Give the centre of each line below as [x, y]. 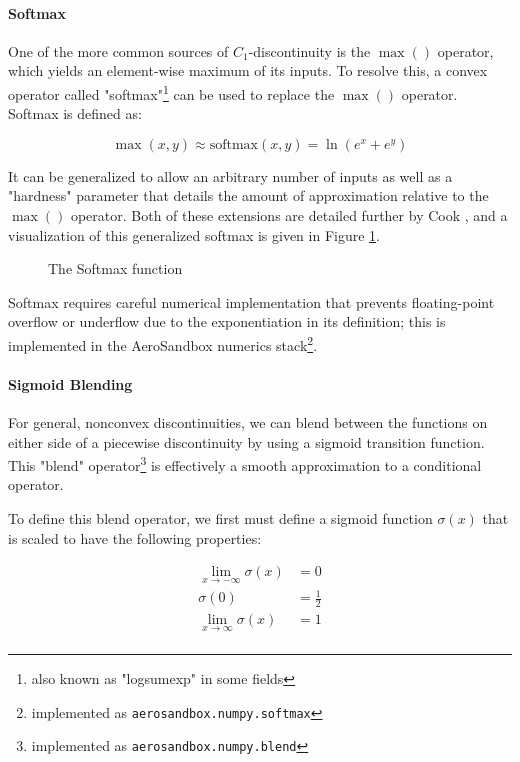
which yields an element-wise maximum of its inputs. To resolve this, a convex [248, 70]
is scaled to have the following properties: [135, 537]
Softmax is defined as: [75, 113]
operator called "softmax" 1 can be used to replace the [171, 92]
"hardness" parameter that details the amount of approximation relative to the [248, 195]
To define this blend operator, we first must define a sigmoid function [220, 518]
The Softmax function [115, 268]
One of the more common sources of [118, 50]
